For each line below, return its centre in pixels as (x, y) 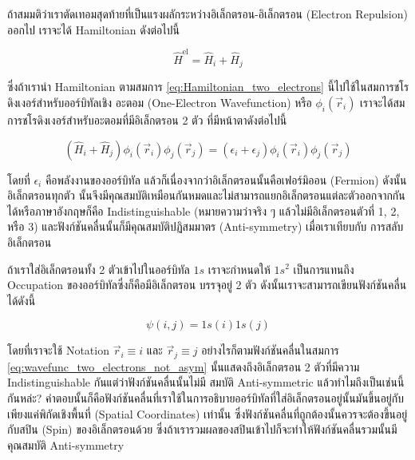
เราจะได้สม (383, 102)
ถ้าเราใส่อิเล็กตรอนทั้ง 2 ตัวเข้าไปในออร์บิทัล (99, 269)
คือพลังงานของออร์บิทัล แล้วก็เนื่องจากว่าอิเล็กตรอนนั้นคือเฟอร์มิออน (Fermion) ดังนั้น (226, 179)
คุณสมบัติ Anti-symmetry (66, 444)
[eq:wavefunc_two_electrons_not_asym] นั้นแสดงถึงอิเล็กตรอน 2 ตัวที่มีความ (184, 366)
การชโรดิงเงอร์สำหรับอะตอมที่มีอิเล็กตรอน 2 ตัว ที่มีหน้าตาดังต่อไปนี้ (147, 119)
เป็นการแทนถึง (324, 269)
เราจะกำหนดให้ (239, 269)
